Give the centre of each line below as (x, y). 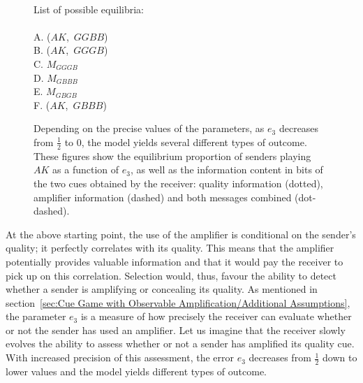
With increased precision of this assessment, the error (120, 357)
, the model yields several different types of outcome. (194, 142)
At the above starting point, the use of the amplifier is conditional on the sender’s (181, 234)
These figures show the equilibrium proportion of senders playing (172, 156)
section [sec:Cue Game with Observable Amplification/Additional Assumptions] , (178, 302)
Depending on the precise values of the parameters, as (149, 128)
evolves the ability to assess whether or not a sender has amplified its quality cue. (180, 344)
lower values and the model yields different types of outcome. (136, 371)
